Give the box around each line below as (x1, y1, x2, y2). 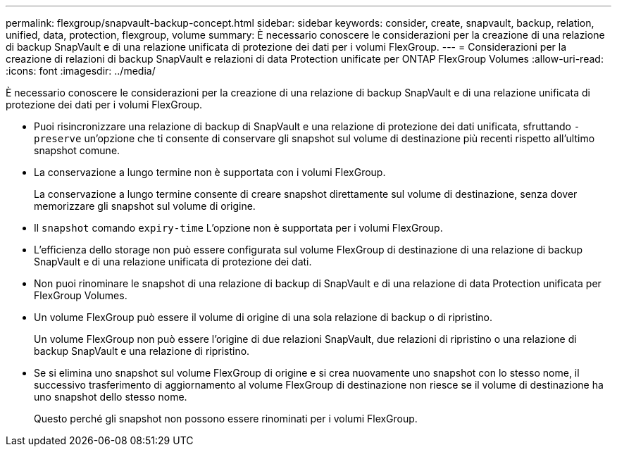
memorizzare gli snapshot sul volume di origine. (34, 200, 256, 212)
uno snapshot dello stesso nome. (34, 391, 187, 403)
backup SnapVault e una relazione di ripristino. (34, 345, 250, 357)
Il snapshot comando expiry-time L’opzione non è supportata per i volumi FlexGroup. (34, 222, 443, 234)
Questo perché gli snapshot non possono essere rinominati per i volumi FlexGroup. (34, 413, 418, 425)
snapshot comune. (34, 144, 120, 156)
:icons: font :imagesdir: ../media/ (6, 65, 156, 77)
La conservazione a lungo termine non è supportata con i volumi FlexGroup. (34, 166, 386, 178)
